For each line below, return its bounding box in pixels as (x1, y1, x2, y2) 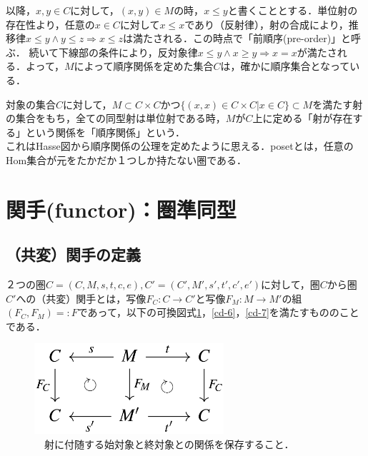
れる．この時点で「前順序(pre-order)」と (163, 31, 352, 46)
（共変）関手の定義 (6, 243, 141, 265)
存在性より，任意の (6, 16, 95, 31)
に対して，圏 (261, 277, 320, 292)
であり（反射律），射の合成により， (184, 16, 349, 31)
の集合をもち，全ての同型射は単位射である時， (6, 111, 226, 126)
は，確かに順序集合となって (220, 59, 350, 74)
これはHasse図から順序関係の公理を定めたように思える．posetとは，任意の (6, 138, 354, 153)
